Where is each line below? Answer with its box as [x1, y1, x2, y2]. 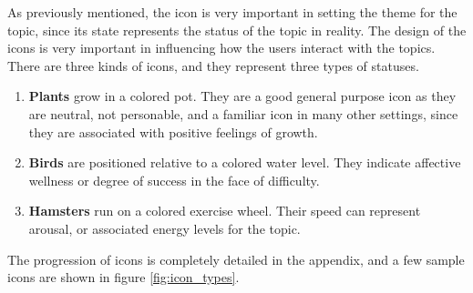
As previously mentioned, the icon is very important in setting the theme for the [7, 3, 458, 21]
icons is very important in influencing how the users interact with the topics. [7, 38, 436, 57]
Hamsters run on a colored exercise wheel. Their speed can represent [28, 201, 421, 220]
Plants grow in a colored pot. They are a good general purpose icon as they [28, 86, 457, 106]
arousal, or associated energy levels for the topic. [28, 218, 301, 237]
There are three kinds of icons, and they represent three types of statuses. [7, 56, 419, 75]
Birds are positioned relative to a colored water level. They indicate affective [28, 153, 461, 172]
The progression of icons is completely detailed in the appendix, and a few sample [7, 249, 465, 268]
